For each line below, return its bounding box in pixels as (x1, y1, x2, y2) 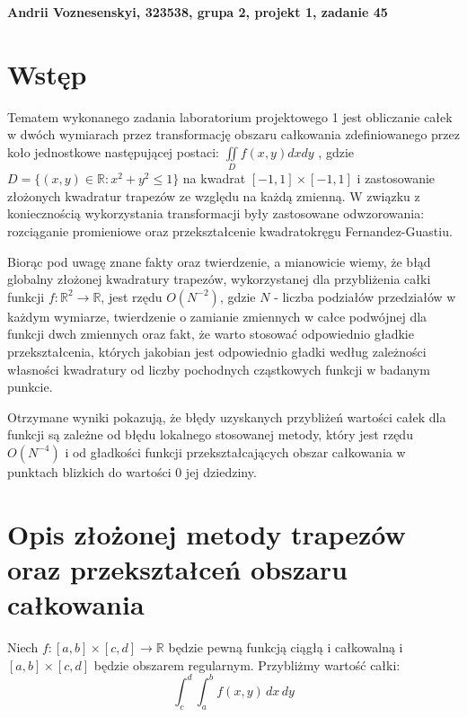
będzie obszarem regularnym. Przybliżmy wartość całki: (93, 655, 401, 674)
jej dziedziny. (185, 462, 257, 481)
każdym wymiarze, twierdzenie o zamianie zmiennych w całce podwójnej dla (7, 306, 427, 325)
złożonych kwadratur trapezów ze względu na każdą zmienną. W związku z (7, 186, 420, 205)
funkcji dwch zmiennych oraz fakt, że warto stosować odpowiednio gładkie (7, 324, 414, 343)
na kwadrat (182, 169, 246, 188)
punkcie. (7, 377, 53, 396)
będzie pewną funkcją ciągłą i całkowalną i (168, 638, 403, 657)
